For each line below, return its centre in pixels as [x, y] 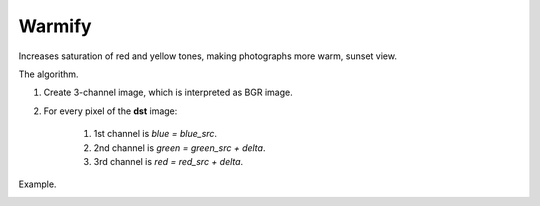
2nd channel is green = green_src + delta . [179, 147]
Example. [37, 184]
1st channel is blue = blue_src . [155, 134]
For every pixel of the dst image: [110, 111]
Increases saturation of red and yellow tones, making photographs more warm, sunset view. [207, 56]
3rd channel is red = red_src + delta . [168, 161]
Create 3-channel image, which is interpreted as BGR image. [168, 92]
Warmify [55, 26]
